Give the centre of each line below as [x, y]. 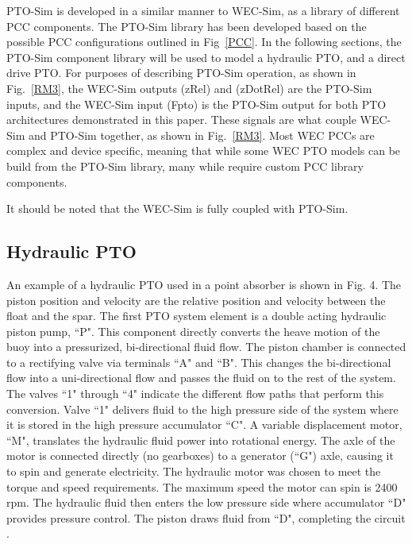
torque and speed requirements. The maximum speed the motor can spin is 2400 [202, 486]
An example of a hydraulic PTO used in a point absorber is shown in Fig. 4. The [204, 284]
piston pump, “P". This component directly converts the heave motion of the [193, 331]
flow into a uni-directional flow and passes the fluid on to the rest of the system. [201, 378]
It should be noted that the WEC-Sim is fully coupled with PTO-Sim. [177, 208]
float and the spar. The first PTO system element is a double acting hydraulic [196, 316]
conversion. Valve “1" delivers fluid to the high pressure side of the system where [202, 409]
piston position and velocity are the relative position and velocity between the [196, 300]
